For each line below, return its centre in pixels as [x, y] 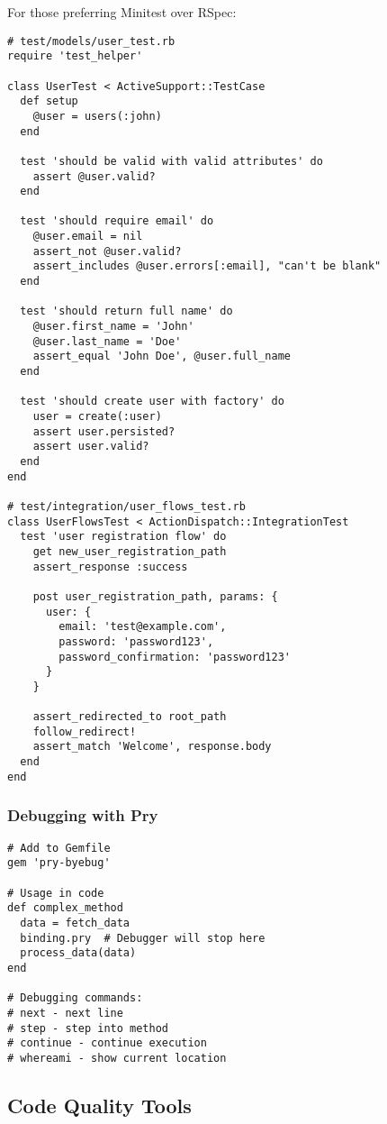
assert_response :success [110, 567]
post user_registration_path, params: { [155, 596]
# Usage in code [56, 893]
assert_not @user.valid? [107, 251]
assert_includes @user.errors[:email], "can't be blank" [207, 266]
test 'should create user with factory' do [152, 402]
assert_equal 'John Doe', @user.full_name [162, 356]
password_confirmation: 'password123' [175, 657]
